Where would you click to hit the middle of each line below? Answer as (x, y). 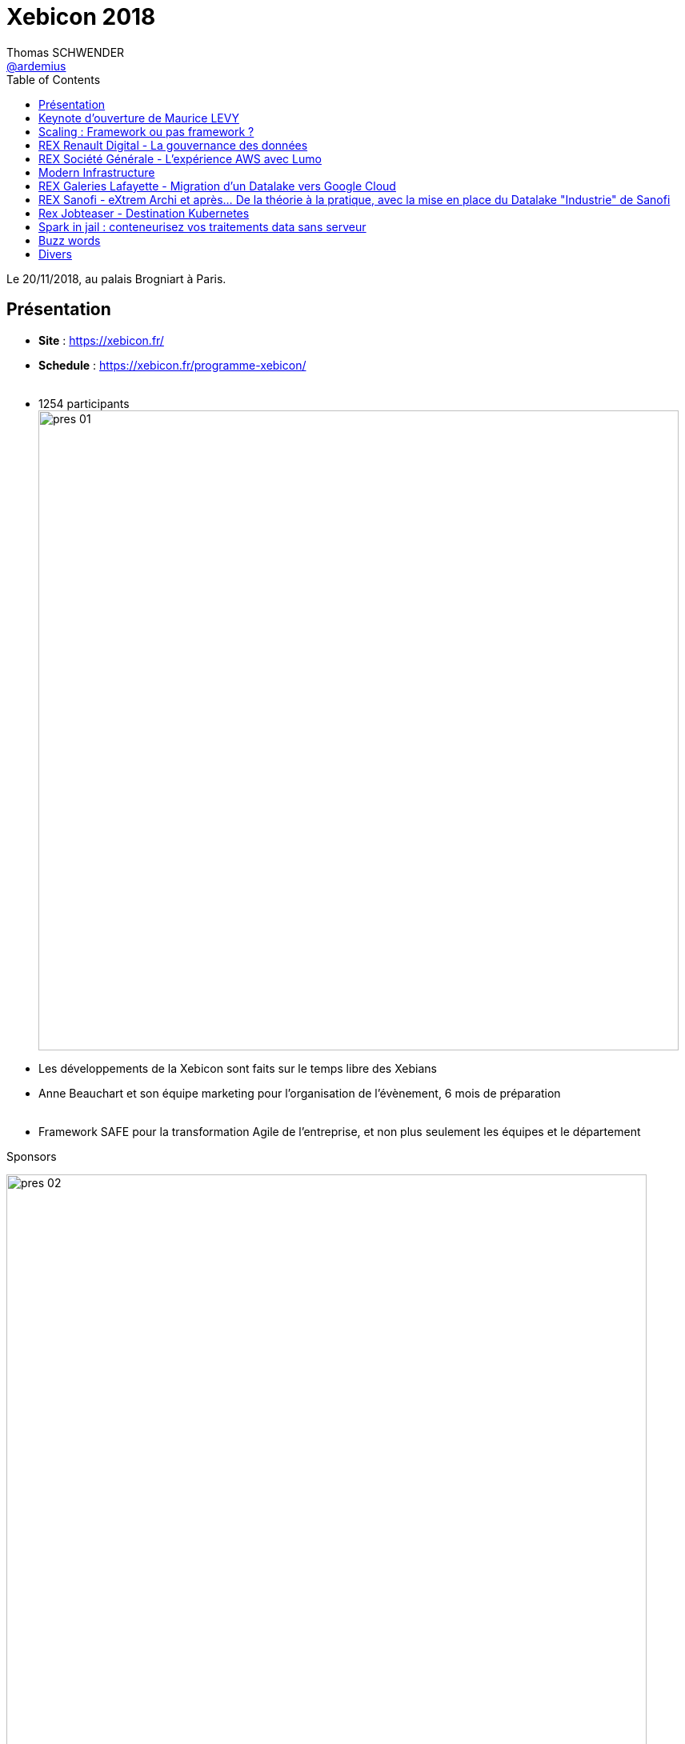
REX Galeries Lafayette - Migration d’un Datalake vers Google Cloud (217, 186)
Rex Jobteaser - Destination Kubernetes (144, 213)
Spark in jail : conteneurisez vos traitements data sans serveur (202, 226)
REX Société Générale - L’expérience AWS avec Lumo (180, 158)
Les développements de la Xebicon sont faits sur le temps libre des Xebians (238, 1068)
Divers (55, 254)
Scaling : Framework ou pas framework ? (146, 131)
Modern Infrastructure (97, 172)
